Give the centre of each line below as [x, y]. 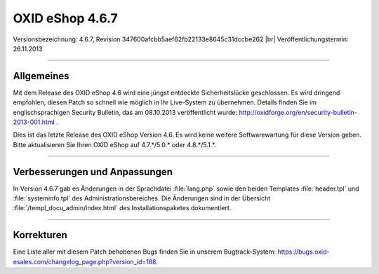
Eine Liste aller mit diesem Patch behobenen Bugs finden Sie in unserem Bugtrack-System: [145, 252]
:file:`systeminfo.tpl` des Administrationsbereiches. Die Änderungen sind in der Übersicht [142, 198]
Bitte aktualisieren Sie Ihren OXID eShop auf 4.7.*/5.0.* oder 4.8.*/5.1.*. [115, 144]
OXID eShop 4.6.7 [66, 18]
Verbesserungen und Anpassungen [93, 172]
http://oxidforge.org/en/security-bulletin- [298, 112]
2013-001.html [34, 122]
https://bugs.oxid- [304, 252]
